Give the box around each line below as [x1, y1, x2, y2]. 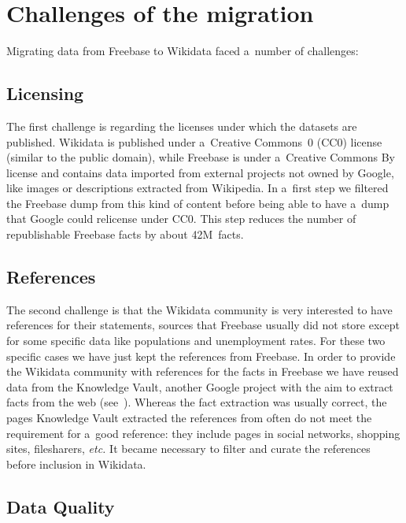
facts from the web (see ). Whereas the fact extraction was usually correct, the [6, 394, 387, 410]
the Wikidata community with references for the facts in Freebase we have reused [6, 363, 399, 380]
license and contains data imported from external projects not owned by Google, [6, 164, 394, 180]
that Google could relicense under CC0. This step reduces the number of [6, 210, 356, 227]
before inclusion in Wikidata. [6, 455, 146, 472]
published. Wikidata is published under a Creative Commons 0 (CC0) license [6, 133, 382, 150]
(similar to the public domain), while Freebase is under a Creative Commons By [6, 149, 395, 165]
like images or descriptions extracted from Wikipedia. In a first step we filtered [6, 180, 389, 196]
